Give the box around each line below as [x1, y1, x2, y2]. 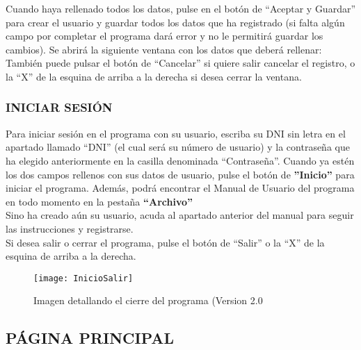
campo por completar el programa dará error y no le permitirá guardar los [6, 28, 323, 43]
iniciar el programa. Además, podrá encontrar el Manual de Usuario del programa [6, 181, 355, 195]
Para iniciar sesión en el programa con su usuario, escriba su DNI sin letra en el [6, 126, 346, 140]
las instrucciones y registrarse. [6, 221, 134, 235]
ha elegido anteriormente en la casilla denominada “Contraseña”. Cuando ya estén [6, 153, 355, 167]
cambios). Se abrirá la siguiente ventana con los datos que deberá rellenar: [6, 42, 322, 56]
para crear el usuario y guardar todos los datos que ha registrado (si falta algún [6, 15, 345, 29]
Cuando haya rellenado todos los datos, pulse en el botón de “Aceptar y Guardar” [6, 1, 356, 15]
